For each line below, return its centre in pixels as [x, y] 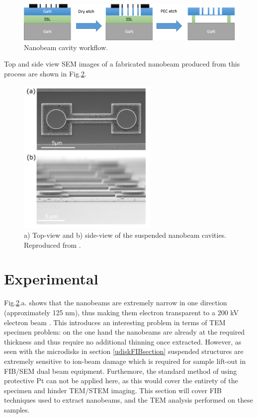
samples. [17, 409]
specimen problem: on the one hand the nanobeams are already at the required [125, 332]
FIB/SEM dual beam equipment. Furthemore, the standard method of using [121, 371]
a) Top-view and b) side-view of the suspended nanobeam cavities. [125, 235]
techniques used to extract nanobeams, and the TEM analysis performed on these [128, 400]
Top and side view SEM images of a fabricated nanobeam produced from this [122, 64]
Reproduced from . [52, 244]
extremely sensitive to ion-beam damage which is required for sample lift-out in [125, 361]
